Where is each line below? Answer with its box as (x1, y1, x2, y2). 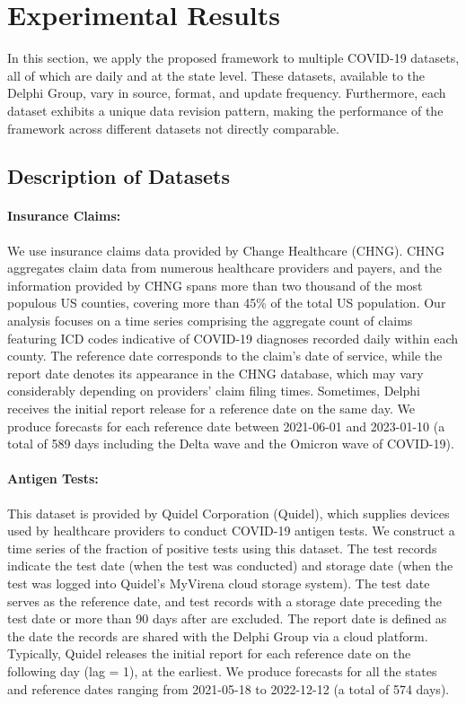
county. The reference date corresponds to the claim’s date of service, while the (7, 346, 443, 365)
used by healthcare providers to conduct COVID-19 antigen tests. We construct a (7, 521, 455, 540)
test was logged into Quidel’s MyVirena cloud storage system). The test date (7, 573, 430, 592)
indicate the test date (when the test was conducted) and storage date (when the (7, 556, 453, 575)
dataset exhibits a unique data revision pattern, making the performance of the (7, 100, 444, 119)
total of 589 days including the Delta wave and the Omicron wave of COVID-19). (7, 434, 454, 453)
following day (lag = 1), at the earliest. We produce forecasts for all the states (7, 661, 437, 680)
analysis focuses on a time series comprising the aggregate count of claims (7, 311, 413, 330)
